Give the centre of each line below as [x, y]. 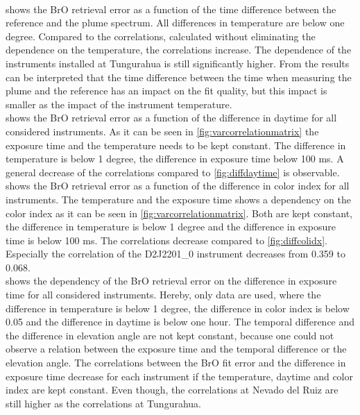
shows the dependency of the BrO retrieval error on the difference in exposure [171, 281]
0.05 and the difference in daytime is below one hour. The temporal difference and [180, 322]
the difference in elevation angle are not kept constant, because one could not [170, 335]
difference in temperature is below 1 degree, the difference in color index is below [178, 308]
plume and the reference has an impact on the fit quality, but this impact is [166, 91]
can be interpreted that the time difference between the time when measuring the [179, 77]
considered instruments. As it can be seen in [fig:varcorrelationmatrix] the [162, 131]
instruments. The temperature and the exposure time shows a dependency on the [178, 199]
